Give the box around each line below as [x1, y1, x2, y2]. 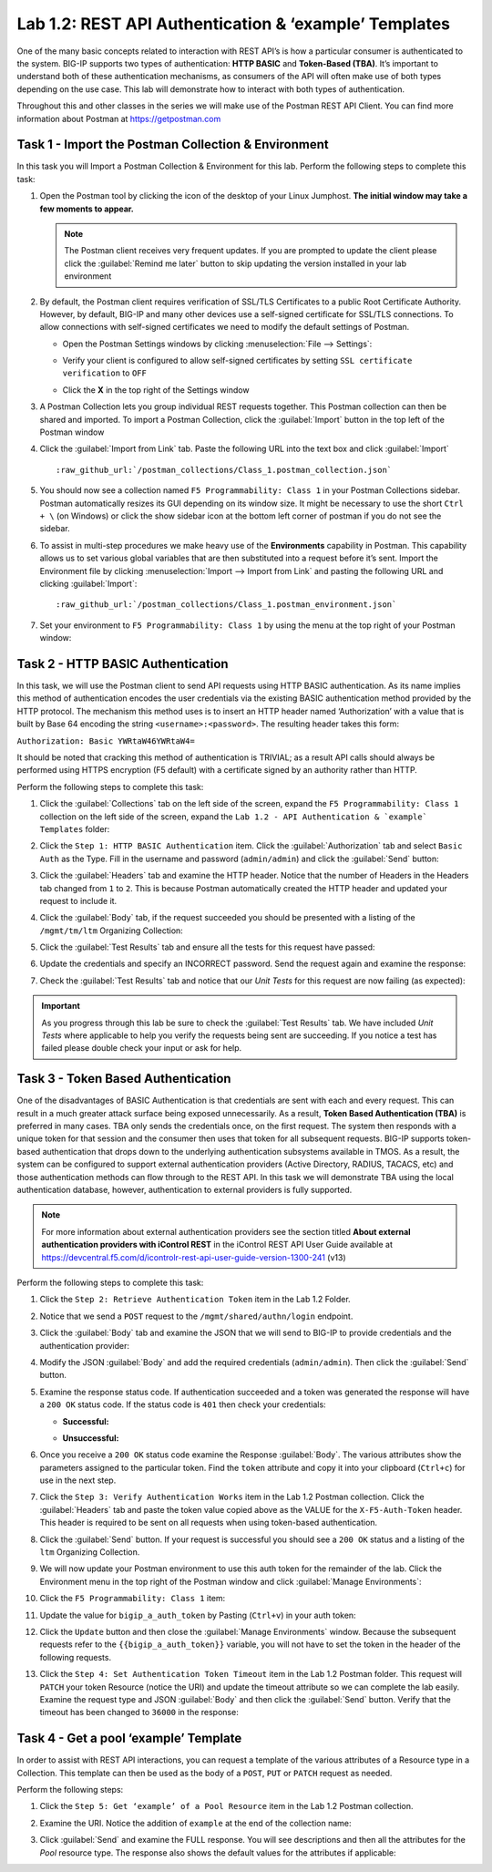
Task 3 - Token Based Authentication [16, 1071, 231, 1086]
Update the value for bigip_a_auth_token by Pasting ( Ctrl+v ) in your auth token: [39, 1610, 356, 1620]
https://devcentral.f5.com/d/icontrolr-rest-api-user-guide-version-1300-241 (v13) [41, 1251, 346, 1262]
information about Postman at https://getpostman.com [16, 113, 221, 124]
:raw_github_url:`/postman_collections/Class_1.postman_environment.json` [56, 600, 397, 610]
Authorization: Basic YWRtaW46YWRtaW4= [16, 735, 195, 746]
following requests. [39, 1651, 112, 1662]
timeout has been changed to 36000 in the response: [39, 1707, 239, 1718]
